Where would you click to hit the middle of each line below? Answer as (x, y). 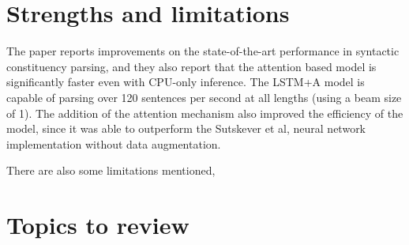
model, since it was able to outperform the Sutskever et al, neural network (186, 128)
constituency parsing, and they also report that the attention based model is (191, 66)
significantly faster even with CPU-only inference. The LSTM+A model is (186, 82)
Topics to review (98, 225)
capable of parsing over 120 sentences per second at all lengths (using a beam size (204, 97)
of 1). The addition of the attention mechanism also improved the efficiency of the (205, 113)
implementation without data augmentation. (114, 143)
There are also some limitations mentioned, (111, 170)
